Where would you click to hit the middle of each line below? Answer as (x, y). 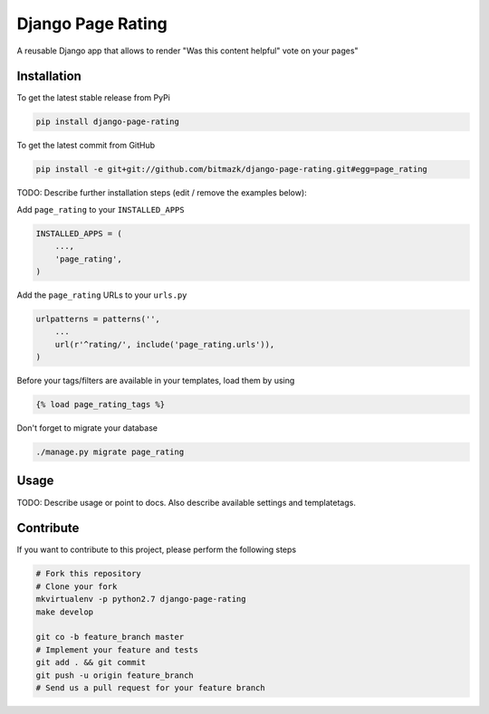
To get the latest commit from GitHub (86, 146)
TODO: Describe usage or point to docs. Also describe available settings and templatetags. (187, 502)
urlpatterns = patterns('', (98, 319)
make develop (65, 612)
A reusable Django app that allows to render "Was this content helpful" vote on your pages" (187, 51)
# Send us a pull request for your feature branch (151, 687)
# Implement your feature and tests (117, 650)
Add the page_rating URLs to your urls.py (102, 295)
